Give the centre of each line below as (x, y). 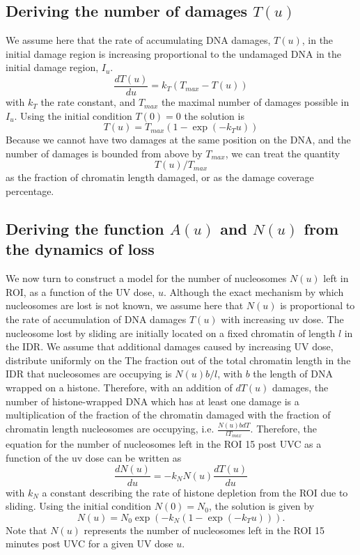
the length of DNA (293, 374)
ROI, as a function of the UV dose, (80, 291)
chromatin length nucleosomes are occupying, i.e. (110, 429)
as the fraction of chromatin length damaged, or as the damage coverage (160, 177)
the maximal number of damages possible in (255, 102)
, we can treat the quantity (283, 153)
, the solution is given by (262, 506)
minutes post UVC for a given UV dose (89, 544)
